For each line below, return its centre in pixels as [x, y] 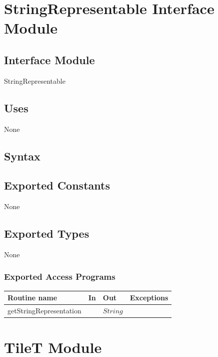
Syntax [22, 156]
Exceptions [149, 298]
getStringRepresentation [44, 311]
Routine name [32, 298]
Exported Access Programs [60, 277]
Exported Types [47, 233]
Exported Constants [57, 185]
